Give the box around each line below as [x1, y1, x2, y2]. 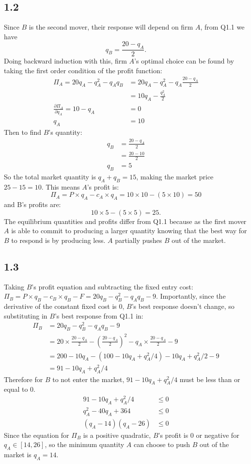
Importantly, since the [160, 291, 226, 301]
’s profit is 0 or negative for [158, 430, 239, 440]
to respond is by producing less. [11, 235, 106, 245]
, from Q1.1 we [200, 22, 245, 32]
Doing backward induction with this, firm [4, 56, 127, 66]
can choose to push [134, 439, 190, 449]
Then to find [4, 127, 42, 137]
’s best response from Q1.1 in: [54, 310, 143, 320]
